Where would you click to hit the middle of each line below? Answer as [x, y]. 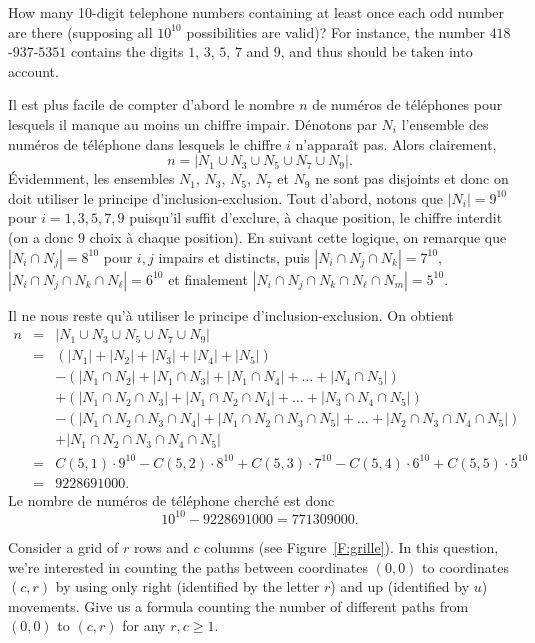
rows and [161, 546]
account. [33, 70]
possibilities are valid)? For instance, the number [335, 31]
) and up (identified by [400, 586]
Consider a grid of [63, 546]
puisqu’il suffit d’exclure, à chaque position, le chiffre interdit [316, 217]
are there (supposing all [80, 31]
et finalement [208, 278]
